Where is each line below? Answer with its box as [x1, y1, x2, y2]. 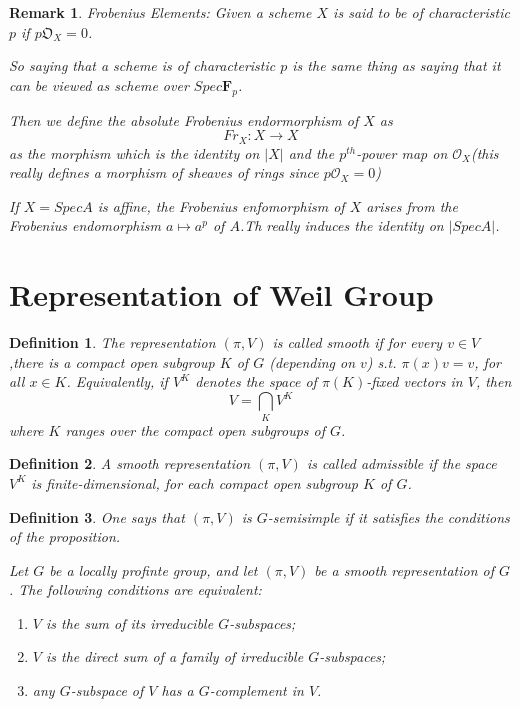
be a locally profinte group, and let [49, 559, 258, 580]
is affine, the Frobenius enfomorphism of [97, 195, 345, 216]
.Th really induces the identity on [239, 215, 444, 236]
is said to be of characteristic [333, 2, 510, 22]
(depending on [269, 351, 356, 372]
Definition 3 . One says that [9, 506, 185, 527]
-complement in [209, 680, 304, 701]
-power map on [356, 142, 448, 163]
